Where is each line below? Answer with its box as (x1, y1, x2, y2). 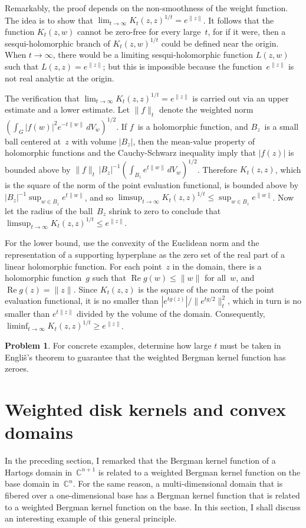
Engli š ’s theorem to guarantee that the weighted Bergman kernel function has (5, 350, 286, 363)
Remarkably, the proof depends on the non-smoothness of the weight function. (5, 2, 288, 14)
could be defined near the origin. (161, 37, 279, 49)
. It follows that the (203, 14, 274, 26)
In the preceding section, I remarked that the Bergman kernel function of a (5, 454, 276, 467)
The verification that (5, 91, 80, 104)
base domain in (5, 477, 60, 490)
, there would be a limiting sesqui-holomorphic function (52, 48, 254, 61)
